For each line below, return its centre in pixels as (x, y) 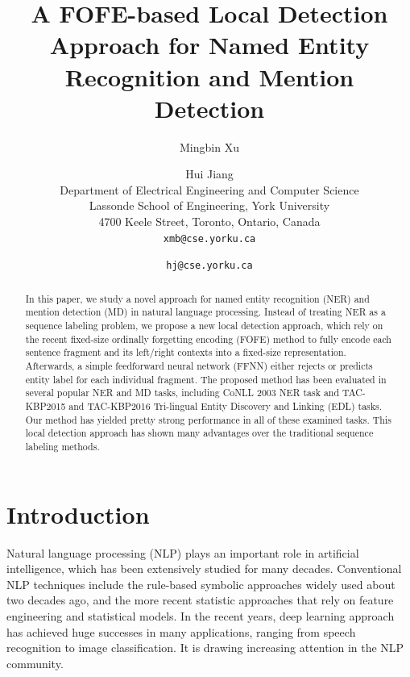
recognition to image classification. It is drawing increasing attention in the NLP (205, 648)
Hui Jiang (209, 174)
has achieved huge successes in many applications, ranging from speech (181, 631)
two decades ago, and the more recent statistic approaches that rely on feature (200, 600)
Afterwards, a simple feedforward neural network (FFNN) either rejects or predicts (199, 366)
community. (35, 663)
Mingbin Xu (209, 146)
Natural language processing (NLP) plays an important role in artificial (183, 552)
